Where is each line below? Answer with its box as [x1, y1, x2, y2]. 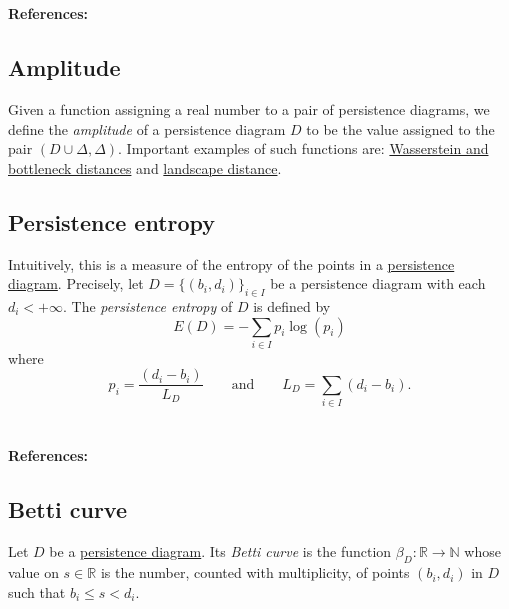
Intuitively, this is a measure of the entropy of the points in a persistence [8, 253, 455, 274]
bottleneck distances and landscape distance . [8, 157, 282, 178]
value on [8, 562, 59, 583]
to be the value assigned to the [306, 118, 495, 139]
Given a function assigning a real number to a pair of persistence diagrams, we [8, 98, 490, 119]
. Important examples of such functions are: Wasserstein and [118, 138, 489, 159]
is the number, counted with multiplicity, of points [100, 562, 410, 583]
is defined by [253, 295, 331, 316]
